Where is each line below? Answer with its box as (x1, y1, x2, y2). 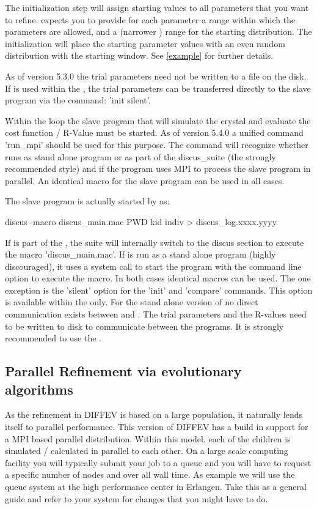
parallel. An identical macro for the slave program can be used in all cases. (5, 174, 285, 187)
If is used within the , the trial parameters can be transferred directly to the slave (5, 81, 311, 94)
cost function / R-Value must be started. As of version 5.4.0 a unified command (5, 126, 304, 139)
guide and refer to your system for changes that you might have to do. (5, 492, 268, 505)
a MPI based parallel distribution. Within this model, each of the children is (5, 432, 291, 445)
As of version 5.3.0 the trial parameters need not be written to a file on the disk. (5, 69, 307, 82)
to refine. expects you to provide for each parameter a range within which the (5, 13, 296, 26)
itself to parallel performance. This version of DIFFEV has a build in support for (5, 420, 308, 433)
